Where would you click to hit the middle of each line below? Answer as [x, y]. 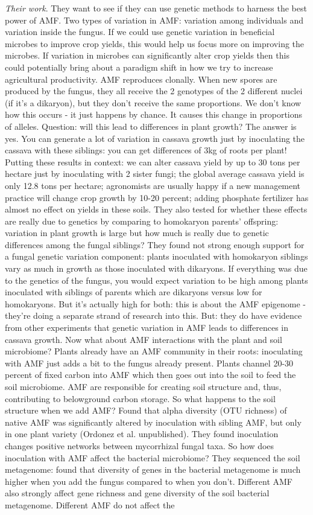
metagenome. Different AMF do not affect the [90, 504]
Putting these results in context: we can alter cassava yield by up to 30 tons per [153, 162]
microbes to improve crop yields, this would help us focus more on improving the [155, 43]
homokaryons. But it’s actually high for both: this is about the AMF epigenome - [155, 303]
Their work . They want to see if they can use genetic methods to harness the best [156, 8]
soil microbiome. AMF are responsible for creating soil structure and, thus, [143, 386]
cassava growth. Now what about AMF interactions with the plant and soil [144, 339]
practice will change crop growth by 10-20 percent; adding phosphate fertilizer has [157, 197]
